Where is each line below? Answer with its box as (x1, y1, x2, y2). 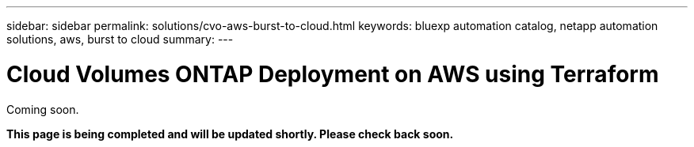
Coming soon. (6, 102, 79, 116)
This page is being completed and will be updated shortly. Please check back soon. (6, 126, 454, 141)
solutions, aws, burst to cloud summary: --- (6, 32, 234, 46)
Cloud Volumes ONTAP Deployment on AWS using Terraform (6, 60, 659, 88)
